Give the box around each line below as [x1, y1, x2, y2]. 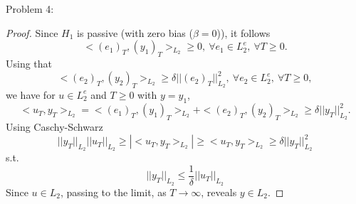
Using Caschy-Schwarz [6, 119, 103, 134]
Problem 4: [6, 1, 54, 16]
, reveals [201, 184, 237, 199]
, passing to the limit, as [60, 184, 167, 199]
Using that [6, 55, 53, 70]
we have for [6, 87, 56, 102]
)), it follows [216, 25, 271, 40]
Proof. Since [6, 25, 58, 40]
